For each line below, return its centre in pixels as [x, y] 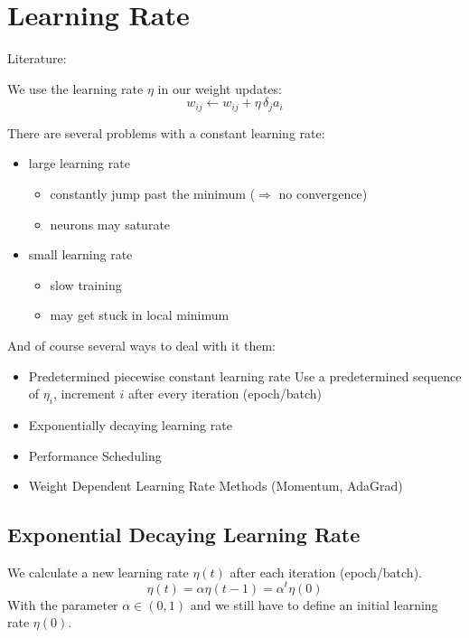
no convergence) [323, 193]
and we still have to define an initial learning [314, 604]
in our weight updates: [220, 88]
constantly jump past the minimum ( [153, 193]
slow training [86, 284]
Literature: [37, 58]
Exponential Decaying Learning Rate [184, 535]
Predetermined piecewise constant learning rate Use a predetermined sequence [245, 375]
